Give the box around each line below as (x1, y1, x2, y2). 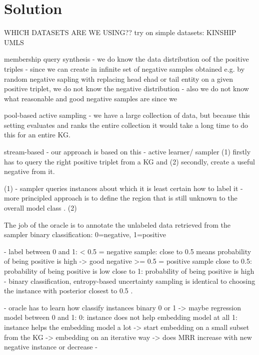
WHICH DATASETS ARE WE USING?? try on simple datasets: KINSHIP (4, 27, 236, 38)
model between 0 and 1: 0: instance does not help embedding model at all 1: (4, 312, 237, 322)
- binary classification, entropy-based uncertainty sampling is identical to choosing (4, 275, 255, 286)
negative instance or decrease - (4, 341, 97, 352)
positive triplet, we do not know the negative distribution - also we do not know (4, 83, 249, 94)
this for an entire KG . (4, 129, 70, 140)
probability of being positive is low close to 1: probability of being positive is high (4, 266, 254, 276)
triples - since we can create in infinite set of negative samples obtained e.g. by (4, 63, 245, 74)
